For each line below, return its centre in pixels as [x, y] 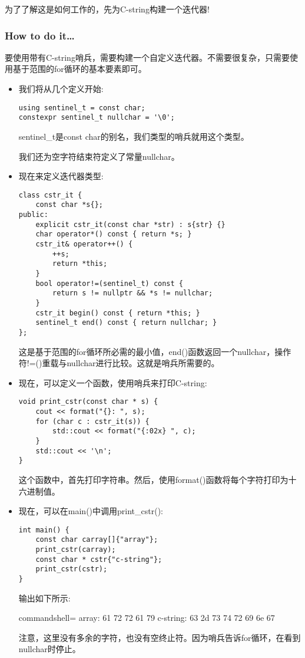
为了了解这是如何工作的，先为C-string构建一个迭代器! [107, 9]
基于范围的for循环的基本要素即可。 [79, 69]
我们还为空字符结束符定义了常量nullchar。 [99, 156]
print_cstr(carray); [76, 550]
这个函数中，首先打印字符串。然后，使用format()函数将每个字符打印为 [153, 479]
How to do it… [40, 35]
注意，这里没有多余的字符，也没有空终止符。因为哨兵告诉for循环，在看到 [160, 637]
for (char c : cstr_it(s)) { [92, 421]
